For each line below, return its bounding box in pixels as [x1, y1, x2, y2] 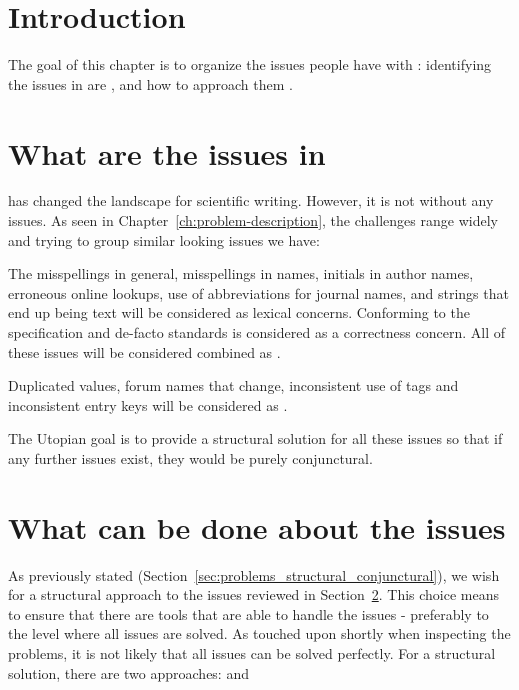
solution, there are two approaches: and [8, 662, 249, 683]
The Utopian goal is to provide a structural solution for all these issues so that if [8, 428, 503, 449]
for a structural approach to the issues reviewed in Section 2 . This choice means [8, 584, 500, 605]
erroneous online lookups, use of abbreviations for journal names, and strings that [8, 282, 509, 303]
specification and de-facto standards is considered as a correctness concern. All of [8, 322, 505, 342]
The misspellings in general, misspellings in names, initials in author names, [8, 263, 474, 284]
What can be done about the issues [8, 506, 506, 547]
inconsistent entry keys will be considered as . [8, 394, 288, 415]
